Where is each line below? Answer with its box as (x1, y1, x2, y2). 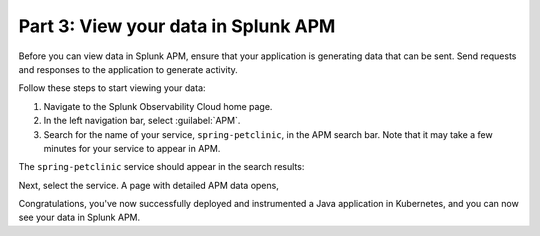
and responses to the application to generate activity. (18, 63, 239, 75)
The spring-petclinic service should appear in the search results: (18, 161, 305, 173)
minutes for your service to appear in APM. (43, 142, 221, 154)
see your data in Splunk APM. (18, 211, 141, 224)
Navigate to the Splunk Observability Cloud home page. (43, 100, 273, 112)
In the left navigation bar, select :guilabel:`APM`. (43, 115, 241, 127)
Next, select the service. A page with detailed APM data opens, (18, 179, 279, 191)
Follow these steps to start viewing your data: (18, 82, 206, 94)
